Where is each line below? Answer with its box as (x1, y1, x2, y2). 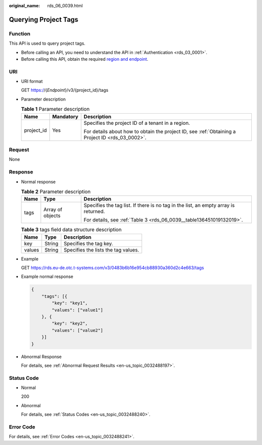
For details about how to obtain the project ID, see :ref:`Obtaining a (83, 128, 236, 135)
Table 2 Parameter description (21, 188, 91, 195)
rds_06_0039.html (47, 3, 83, 8)
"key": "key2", (51, 321, 88, 326)
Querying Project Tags (9, 15, 79, 24)
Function (9, 30, 31, 37)
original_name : (9, 3, 40, 8)
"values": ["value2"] (51, 327, 103, 333)
